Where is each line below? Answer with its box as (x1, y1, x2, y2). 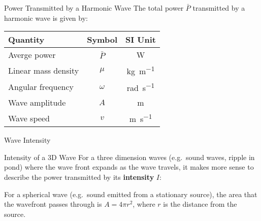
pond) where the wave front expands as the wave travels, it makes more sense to (4, 162, 254, 172)
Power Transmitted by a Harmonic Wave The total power (4, 3, 184, 13)
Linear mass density (8, 64, 79, 76)
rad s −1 (126, 80, 155, 93)
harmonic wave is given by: (4, 12, 88, 23)
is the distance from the (163, 199, 237, 209)
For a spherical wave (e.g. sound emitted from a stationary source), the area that (4, 188, 257, 199)
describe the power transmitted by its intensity (4, 171, 154, 182)
